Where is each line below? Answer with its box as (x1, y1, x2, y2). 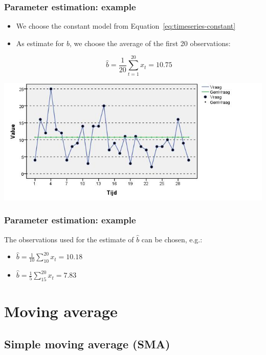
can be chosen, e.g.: (141, 234, 203, 244)
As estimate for (16, 37, 64, 48)
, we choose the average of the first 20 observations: (69, 37, 231, 48)
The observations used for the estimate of (4, 234, 134, 244)
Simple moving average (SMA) (4, 336, 170, 351)
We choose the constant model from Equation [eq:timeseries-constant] (16, 20, 236, 31)
